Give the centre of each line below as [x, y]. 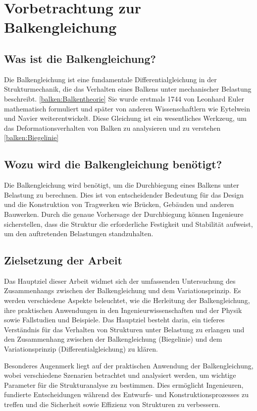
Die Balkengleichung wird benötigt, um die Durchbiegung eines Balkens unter [122, 185]
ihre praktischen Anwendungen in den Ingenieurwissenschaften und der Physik [123, 310]
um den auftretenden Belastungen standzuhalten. [79, 233]
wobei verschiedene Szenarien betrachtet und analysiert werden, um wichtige [120, 375]
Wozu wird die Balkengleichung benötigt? [113, 164]
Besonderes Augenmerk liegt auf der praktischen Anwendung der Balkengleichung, [129, 365]
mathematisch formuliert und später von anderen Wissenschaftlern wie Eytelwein [127, 108]
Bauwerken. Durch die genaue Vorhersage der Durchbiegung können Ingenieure [124, 214]
